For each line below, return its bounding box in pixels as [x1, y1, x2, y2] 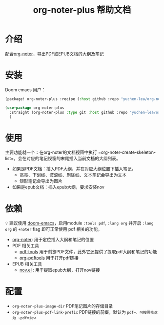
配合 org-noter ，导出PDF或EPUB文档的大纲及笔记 [5, 51, 104, 57]
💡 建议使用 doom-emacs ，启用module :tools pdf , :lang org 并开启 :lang [5, 220, 154, 226]
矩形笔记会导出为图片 [19, 178, 62, 184]
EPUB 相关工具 [12, 261, 42, 267]
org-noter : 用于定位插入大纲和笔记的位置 [12, 237, 94, 243]
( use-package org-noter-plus [5, 105, 64, 110]
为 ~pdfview [12, 316, 36, 321]
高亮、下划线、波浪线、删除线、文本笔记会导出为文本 [19, 172, 127, 178]
